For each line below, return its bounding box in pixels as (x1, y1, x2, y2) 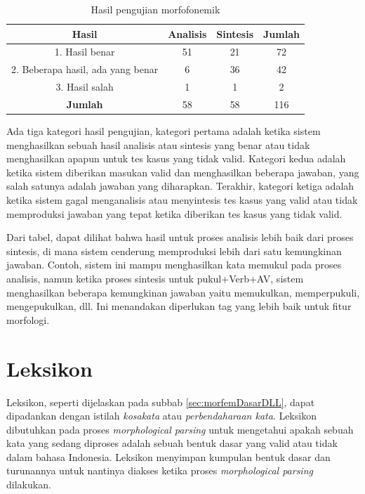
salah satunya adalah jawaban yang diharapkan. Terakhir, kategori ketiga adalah (6, 178, 354, 193)
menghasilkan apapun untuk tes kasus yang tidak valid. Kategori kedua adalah (6, 151, 346, 166)
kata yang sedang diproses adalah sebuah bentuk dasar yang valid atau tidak (6, 436, 338, 450)
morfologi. (6, 312, 50, 327)
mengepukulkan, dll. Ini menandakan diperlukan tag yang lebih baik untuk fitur (6, 299, 352, 313)
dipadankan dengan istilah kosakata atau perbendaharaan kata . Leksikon (6, 408, 317, 423)
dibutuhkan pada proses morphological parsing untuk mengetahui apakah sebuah (6, 422, 354, 436)
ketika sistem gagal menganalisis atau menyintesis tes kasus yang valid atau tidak (6, 193, 358, 207)
